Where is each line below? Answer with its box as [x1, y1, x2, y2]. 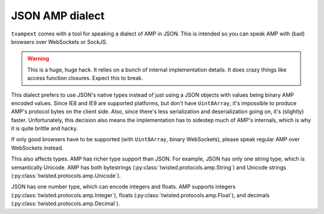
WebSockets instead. [11, 144, 64, 151]
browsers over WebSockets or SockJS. [11, 38, 108, 45]
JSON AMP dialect [11, 9, 105, 22]
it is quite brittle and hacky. [11, 125, 78, 132]
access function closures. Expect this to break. [27, 75, 143, 82]
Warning [27, 55, 49, 63]
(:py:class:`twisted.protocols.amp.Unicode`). [11, 172, 121, 180]
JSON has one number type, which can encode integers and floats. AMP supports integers [11, 183, 236, 191]
